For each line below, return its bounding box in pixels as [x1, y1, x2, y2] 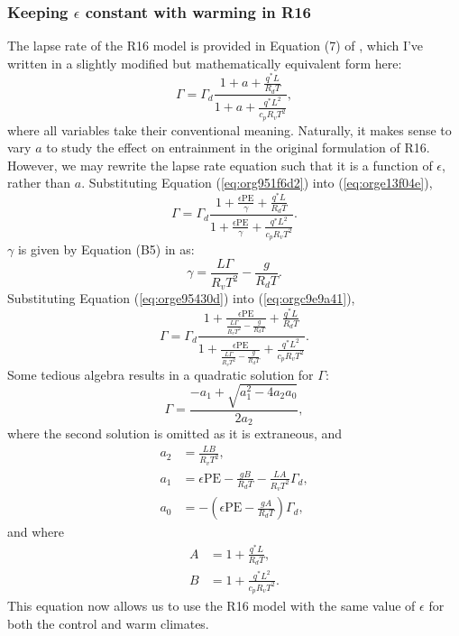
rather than [7, 173, 71, 192]
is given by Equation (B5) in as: [17, 240, 195, 259]
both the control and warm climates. [7, 613, 209, 632]
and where [7, 522, 65, 541]
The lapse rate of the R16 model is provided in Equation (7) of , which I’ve [7, 36, 424, 55]
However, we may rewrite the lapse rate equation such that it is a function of [7, 155, 433, 174]
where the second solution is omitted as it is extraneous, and [7, 424, 343, 443]
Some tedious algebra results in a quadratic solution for [7, 364, 314, 383]
